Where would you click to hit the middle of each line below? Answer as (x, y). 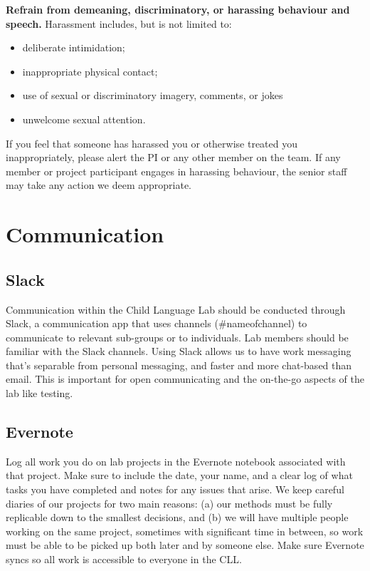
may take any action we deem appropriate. (99, 185)
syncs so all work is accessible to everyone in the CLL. (124, 559)
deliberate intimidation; (74, 47)
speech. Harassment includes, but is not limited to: (119, 23)
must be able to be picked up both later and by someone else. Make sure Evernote (185, 545)
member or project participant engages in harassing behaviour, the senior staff (176, 171)
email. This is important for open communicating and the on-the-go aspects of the (185, 379)
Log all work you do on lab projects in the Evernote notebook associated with (176, 461)
